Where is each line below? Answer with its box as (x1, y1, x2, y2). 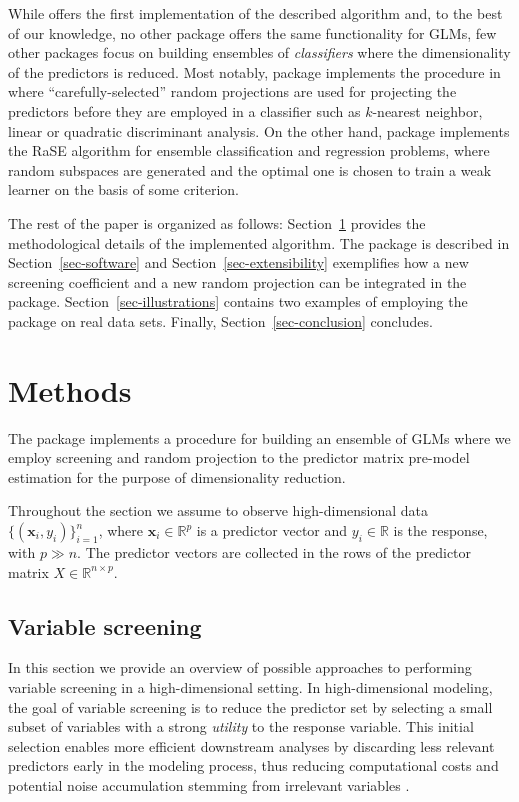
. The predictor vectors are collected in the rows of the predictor (77, 542, 472, 562)
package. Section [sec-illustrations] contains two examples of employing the (8, 291, 468, 312)
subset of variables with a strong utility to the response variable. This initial (8, 716, 474, 737)
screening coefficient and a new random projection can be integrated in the (8, 271, 467, 292)
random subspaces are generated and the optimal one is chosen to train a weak (8, 159, 492, 180)
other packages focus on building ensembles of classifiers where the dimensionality (8, 42, 511, 63)
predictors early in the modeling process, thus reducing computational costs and (8, 755, 499, 776)
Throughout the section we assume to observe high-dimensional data (8, 500, 429, 521)
